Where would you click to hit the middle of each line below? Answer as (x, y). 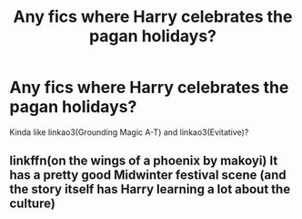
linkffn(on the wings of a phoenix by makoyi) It (144, 161)
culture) (33, 204)
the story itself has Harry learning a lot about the (150, 189)
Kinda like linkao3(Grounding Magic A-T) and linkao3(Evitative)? (129, 132)
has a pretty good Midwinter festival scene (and (148, 175)
